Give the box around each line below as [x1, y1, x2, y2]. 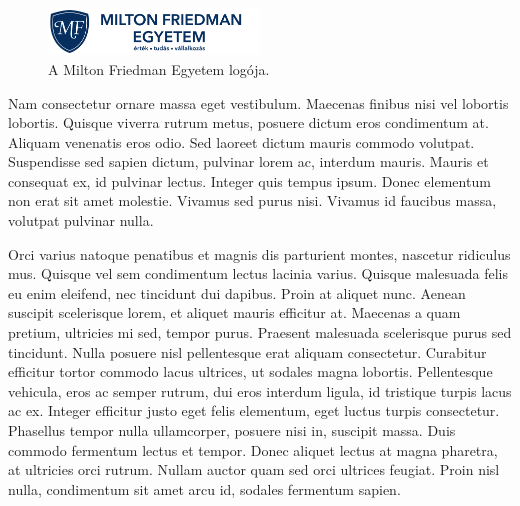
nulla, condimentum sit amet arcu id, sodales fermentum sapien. [8, 478, 401, 499]
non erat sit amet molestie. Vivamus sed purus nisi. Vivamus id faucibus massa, [8, 190, 497, 211]
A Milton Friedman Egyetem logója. [48, 58, 270, 79]
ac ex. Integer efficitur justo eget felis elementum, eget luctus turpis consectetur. [8, 400, 500, 421]
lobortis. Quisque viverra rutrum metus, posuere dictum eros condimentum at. [8, 112, 489, 133]
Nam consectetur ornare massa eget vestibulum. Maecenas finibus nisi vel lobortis [8, 92, 509, 113]
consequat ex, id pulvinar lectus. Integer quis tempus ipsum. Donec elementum [8, 170, 491, 191]
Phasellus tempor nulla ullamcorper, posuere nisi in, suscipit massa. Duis [8, 420, 456, 441]
